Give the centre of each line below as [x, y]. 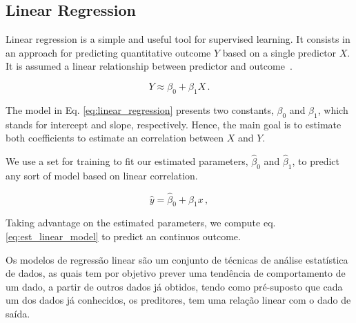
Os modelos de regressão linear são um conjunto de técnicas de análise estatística [177, 259]
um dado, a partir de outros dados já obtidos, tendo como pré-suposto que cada [174, 286]
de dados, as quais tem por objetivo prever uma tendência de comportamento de [176, 273]
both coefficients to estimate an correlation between [115, 138]
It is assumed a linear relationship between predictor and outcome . [149, 66]
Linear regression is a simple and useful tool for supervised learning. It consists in [178, 39]
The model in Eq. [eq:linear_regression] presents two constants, [140, 109]
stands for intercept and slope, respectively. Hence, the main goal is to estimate [174, 124]
